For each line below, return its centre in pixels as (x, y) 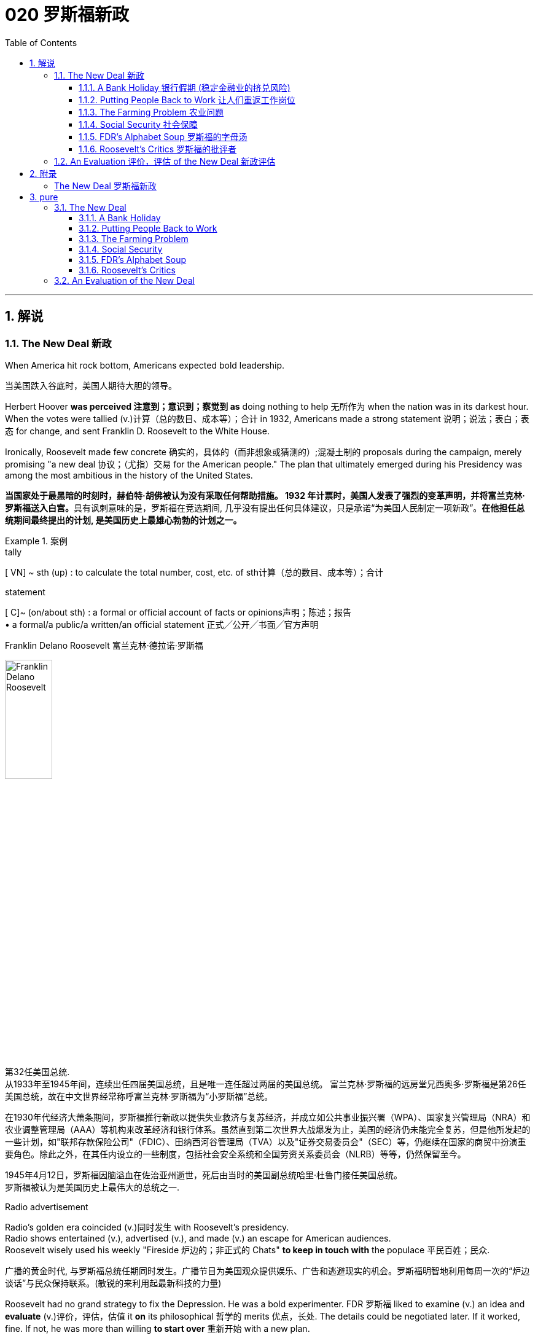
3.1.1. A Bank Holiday (120, 217)
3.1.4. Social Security (121, 249)
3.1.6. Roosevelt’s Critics (127, 270)
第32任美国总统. (37, 1071)
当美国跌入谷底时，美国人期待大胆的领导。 (91, 385)
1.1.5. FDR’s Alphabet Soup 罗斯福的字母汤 (163, 136)
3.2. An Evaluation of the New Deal (124, 280)
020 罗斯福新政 (67, 15)
